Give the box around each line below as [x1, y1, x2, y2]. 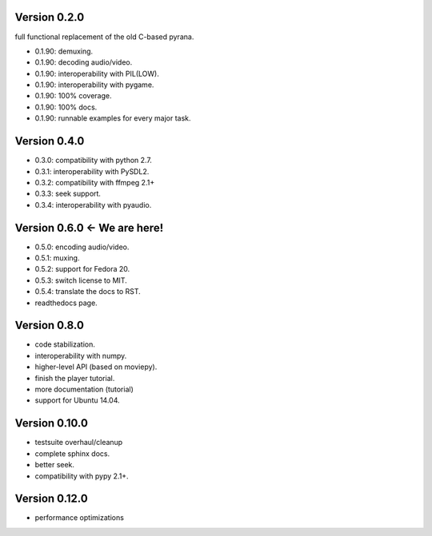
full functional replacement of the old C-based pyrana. [14, 32, 194, 42]
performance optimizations [34, 513, 124, 522]
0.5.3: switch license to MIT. [34, 276, 127, 285]
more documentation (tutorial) [34, 384, 134, 395]
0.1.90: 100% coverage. [34, 91, 112, 101]
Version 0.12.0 [14, 492, 88, 506]
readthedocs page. [34, 298, 98, 308]
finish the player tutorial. [34, 373, 115, 383]
